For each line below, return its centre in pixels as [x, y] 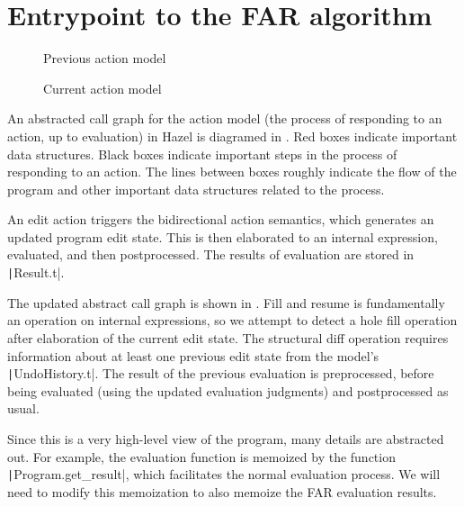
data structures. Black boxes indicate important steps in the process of [202, 154]
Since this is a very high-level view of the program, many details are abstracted [226, 438]
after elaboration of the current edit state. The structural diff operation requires [228, 337]
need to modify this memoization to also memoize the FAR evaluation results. [222, 491]
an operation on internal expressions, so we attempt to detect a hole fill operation [232, 320]
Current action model [103, 88]
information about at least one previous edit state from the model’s [193, 355]
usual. [23, 408]
